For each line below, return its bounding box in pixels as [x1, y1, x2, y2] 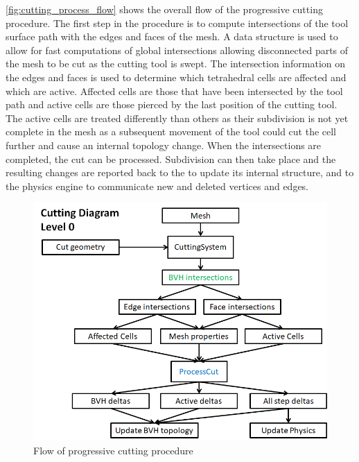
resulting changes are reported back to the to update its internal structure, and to [6, 165, 354, 180]
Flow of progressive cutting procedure [33, 443, 193, 457]
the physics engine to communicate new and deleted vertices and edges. [6, 178, 309, 193]
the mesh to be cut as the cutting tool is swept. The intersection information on [6, 56, 346, 71]
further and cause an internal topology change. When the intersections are [6, 137, 322, 152]
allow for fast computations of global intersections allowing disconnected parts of [6, 42, 349, 57]
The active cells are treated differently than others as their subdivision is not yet [6, 110, 349, 125]
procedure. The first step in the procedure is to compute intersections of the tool [6, 15, 349, 30]
